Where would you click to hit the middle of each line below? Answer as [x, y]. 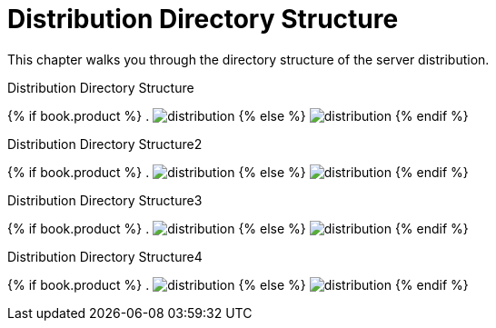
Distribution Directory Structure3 [105, 200]
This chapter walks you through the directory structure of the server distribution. [248, 59]
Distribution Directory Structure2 [105, 144]
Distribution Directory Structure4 [105, 256]
